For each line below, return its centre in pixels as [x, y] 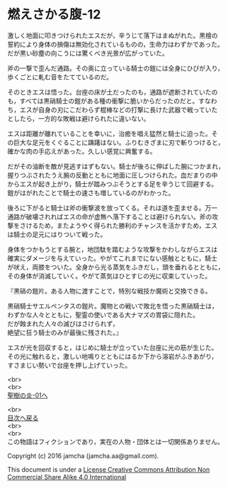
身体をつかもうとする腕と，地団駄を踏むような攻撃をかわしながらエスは [113, 249]
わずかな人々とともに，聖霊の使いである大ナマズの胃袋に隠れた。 [103, 315]
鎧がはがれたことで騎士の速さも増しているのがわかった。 [91, 192]
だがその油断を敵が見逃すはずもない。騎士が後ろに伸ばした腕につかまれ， [116, 166]
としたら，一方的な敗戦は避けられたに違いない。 [79, 118]
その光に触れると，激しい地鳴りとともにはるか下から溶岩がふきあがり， [113, 356]
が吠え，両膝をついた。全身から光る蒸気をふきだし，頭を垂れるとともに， [116, 267]
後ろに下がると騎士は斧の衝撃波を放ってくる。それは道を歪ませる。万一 [113, 208]
